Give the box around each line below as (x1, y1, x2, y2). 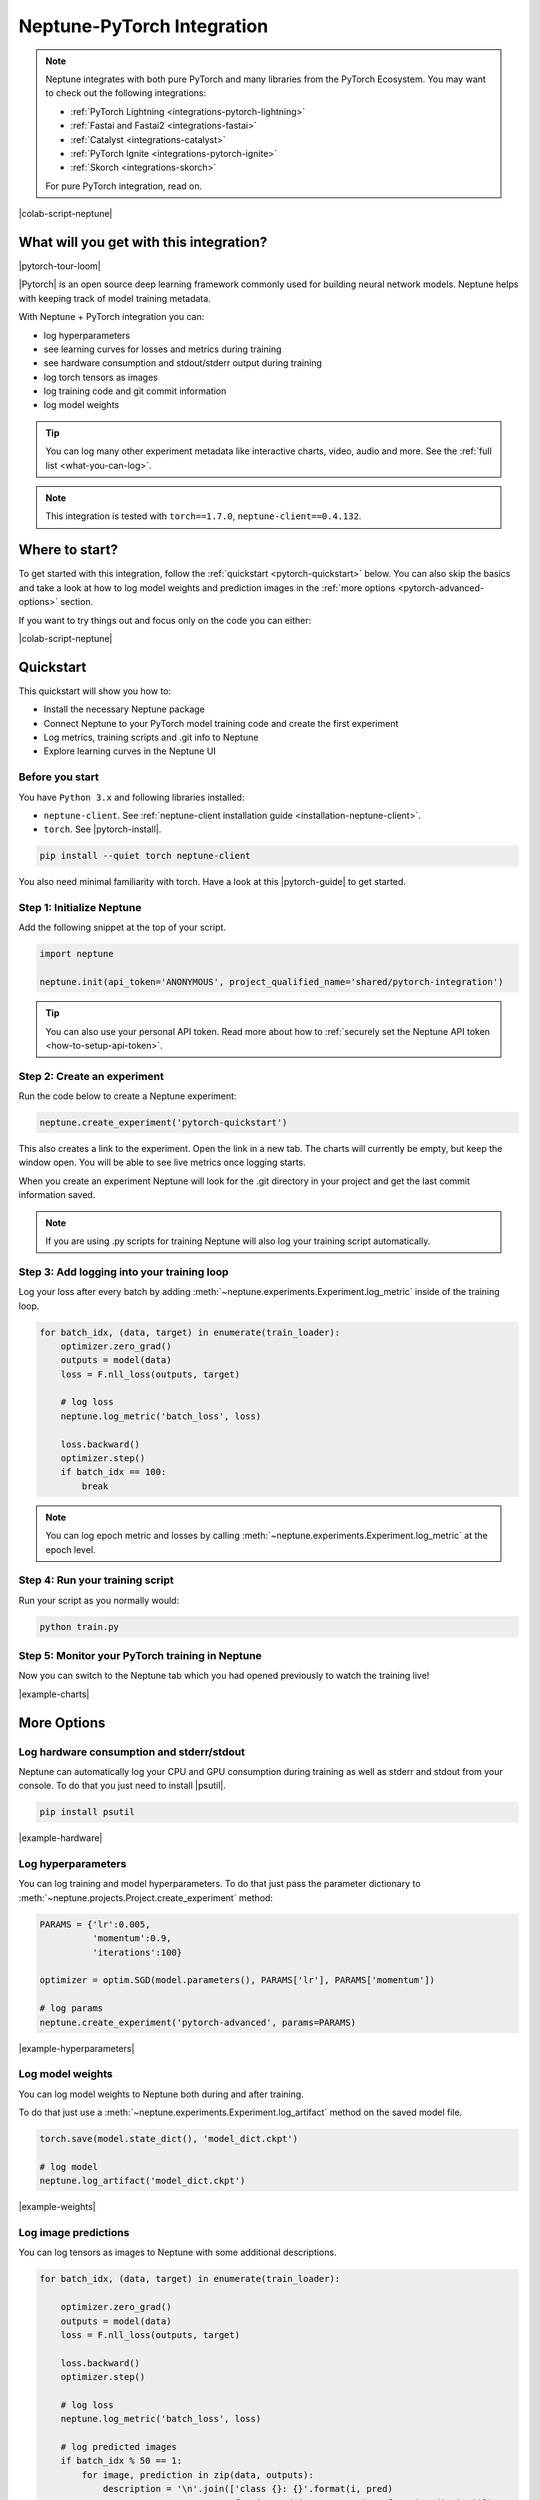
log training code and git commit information (43, 385, 227, 397)
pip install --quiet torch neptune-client (39, 850, 251, 862)
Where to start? (18, 541, 119, 559)
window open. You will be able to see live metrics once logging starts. (18, 1156, 306, 1169)
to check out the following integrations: (45, 87, 207, 99)
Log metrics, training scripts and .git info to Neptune (43, 731, 259, 743)
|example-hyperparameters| (18, 2042, 135, 2054)
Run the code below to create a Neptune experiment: (18, 1090, 237, 1102)
